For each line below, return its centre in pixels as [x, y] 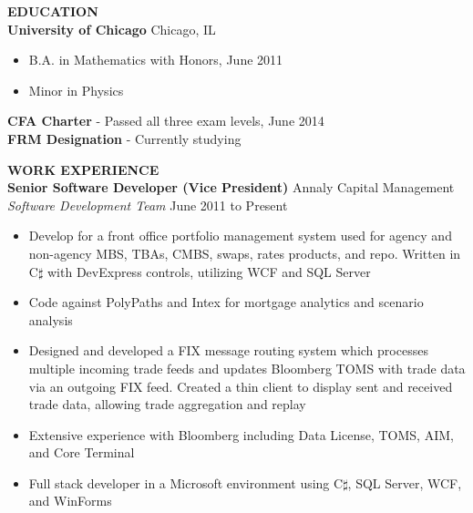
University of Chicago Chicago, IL [112, 29]
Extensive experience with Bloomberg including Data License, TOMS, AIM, [241, 434]
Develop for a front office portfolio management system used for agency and [240, 236]
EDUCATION [53, 11]
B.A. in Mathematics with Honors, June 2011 [156, 60]
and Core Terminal [82, 452]
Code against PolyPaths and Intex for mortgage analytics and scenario [226, 302]
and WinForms [70, 501]
